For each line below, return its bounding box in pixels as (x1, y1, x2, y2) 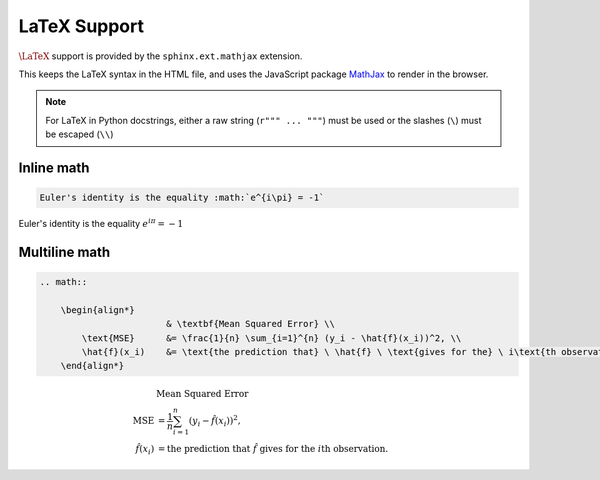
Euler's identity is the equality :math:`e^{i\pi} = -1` (39, 192, 325, 204)
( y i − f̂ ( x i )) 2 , (188, 413, 241, 429)
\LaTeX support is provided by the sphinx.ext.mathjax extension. (18, 50, 303, 62)
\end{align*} (60, 360, 125, 372)
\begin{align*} (60, 304, 135, 315)
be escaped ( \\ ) (45, 128, 114, 140)
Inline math (18, 159, 90, 176)
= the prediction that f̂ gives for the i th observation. (157, 443, 389, 455)
